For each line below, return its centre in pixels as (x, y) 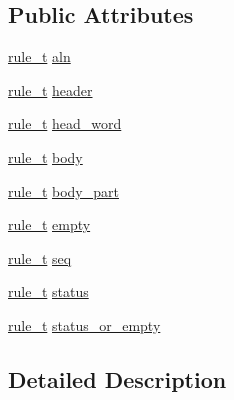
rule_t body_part (63, 190)
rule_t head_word (65, 123)
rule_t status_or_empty (84, 324)
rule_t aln (39, 56)
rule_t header (50, 89)
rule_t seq (40, 257)
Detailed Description (117, 378)
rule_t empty (49, 224)
